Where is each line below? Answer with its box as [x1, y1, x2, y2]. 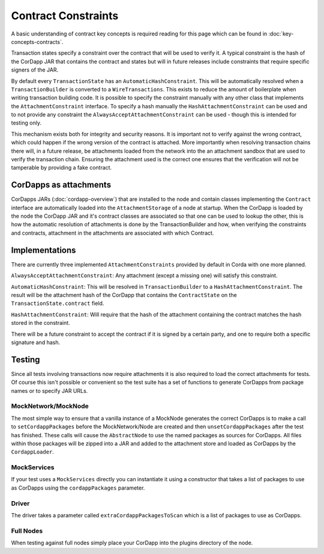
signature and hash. [11, 339, 60, 346]
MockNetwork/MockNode [11, 402, 89, 410]
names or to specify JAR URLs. [11, 387, 88, 394]
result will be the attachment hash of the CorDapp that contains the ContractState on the [11, 291, 237, 298]
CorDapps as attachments [11, 180, 111, 190]
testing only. [11, 119, 42, 126]
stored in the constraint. [11, 319, 70, 327]
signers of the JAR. [11, 66, 59, 73]
